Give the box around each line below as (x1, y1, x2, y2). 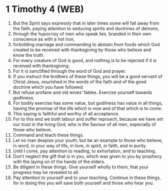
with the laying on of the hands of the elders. (12, 158, 105, 164)
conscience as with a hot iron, (12, 36, 75, 42)
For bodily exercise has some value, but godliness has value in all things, (12, 100, 163, 106)
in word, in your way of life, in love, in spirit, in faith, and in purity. (12, 142, 147, 148)
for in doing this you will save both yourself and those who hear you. (12, 179, 154, 186)
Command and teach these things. (12, 132, 84, 138)
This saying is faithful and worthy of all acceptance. (12, 110, 119, 116)
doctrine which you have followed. (12, 84, 84, 90)
